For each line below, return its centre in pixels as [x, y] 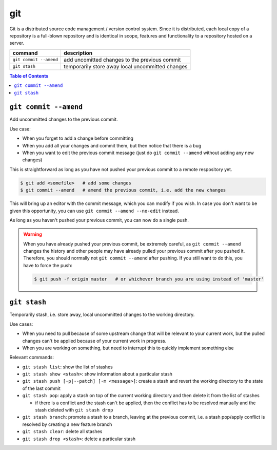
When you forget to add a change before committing [78, 138]
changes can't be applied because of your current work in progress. [94, 341]
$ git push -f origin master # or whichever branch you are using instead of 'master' [149, 279]
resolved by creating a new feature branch [67, 424]
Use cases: [21, 324]
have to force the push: [48, 265]
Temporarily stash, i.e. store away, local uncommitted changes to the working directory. [102, 315]
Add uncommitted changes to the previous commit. [64, 119]
